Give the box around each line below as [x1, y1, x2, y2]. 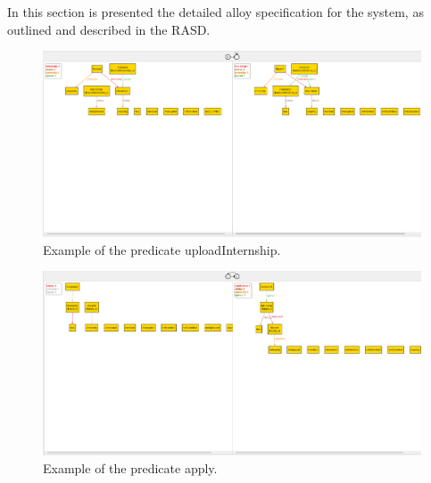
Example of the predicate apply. [43, 459, 218, 478]
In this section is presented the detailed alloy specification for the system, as [7, 3, 424, 20]
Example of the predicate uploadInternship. [43, 240, 281, 258]
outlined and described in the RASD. [7, 20, 211, 38]
